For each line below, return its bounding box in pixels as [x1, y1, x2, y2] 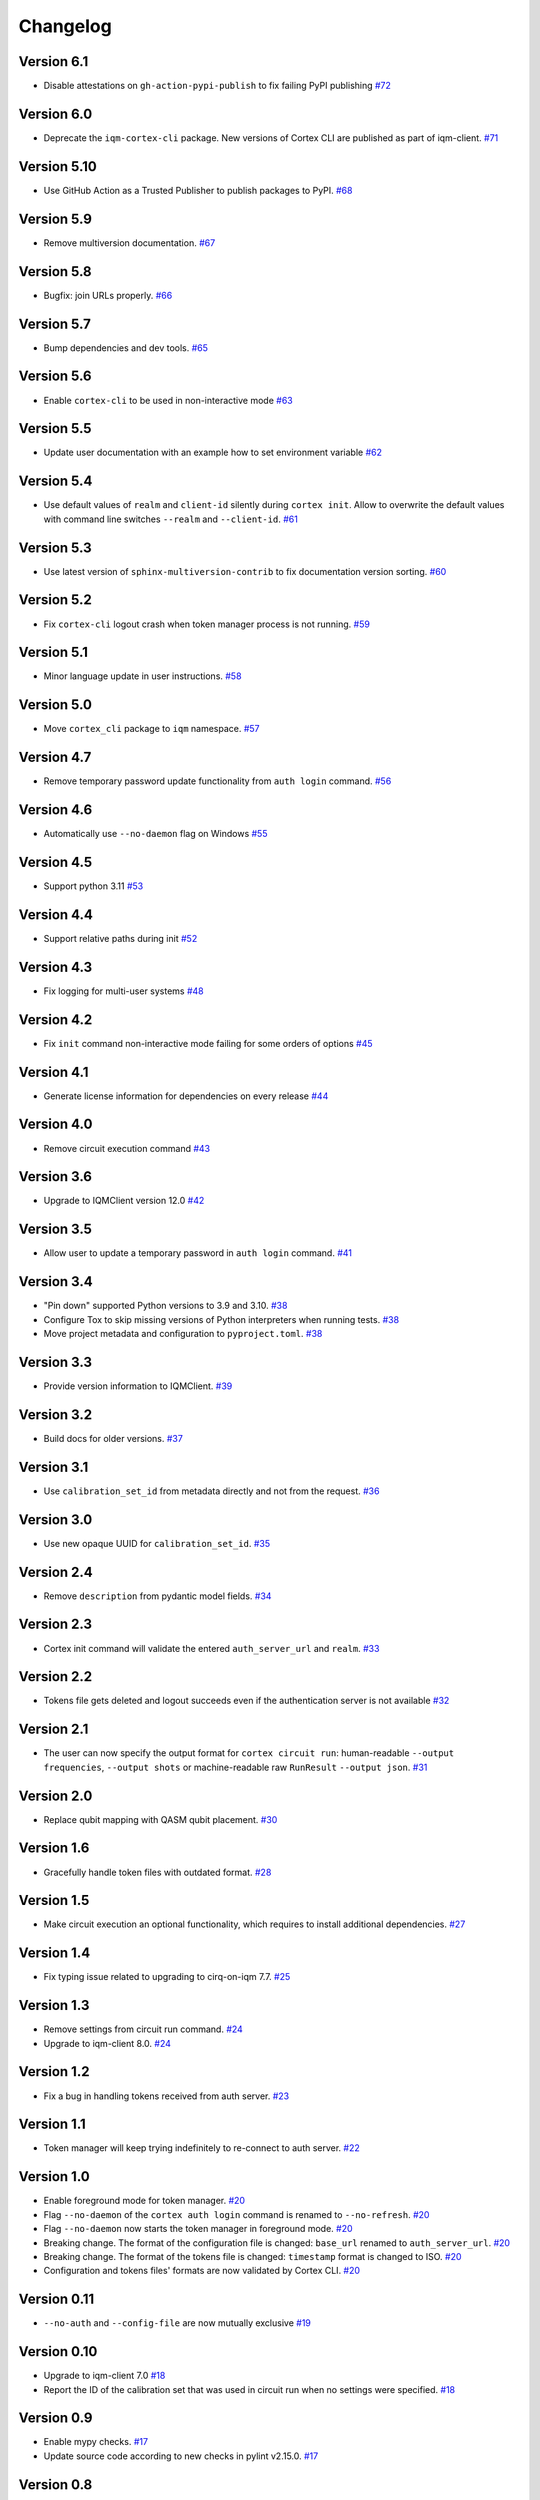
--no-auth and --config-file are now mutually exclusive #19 [43, 2317, 312, 2329]
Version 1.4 [18, 1945, 91, 1962]
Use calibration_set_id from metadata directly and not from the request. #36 [43, 1485, 380, 1497]
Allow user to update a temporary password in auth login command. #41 [43, 1247, 352, 1259]
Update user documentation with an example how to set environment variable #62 [43, 446, 382, 459]
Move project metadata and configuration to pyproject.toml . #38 [43, 1328, 323, 1340]
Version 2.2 [18, 1668, 93, 1685]
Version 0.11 [18, 2291, 95, 2308]
